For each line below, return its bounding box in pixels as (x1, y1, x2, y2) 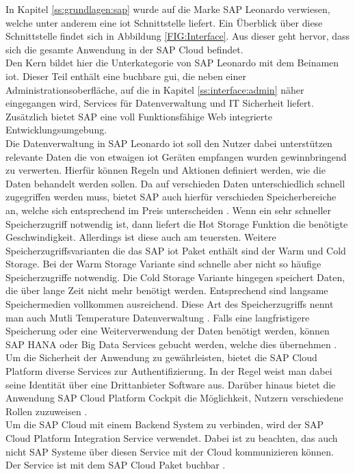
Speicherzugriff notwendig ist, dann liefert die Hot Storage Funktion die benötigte (5, 216, 348, 231)
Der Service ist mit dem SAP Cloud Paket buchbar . (5, 458, 226, 472)
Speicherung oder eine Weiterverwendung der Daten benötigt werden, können (5, 324, 330, 338)
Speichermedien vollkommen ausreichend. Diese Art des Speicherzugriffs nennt (5, 297, 334, 311)
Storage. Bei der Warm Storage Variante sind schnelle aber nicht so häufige (5, 256, 321, 271)
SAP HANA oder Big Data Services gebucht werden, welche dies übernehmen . (5, 337, 337, 351)
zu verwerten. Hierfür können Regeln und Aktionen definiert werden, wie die (5, 163, 326, 177)
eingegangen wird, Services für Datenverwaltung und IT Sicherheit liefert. (5, 96, 314, 110)
